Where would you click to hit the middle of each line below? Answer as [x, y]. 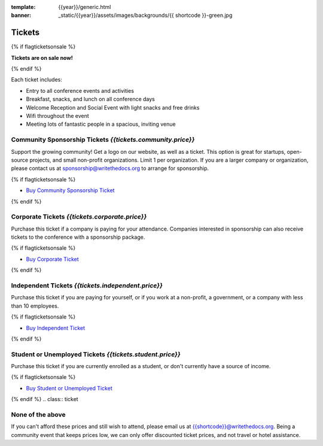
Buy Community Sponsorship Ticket [70, 190]
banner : [21, 16]
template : [23, 7]
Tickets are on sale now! [42, 57]
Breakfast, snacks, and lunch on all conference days [91, 99]
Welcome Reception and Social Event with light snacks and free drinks [113, 107]
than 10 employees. [35, 306]
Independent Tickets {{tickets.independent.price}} [87, 286]
